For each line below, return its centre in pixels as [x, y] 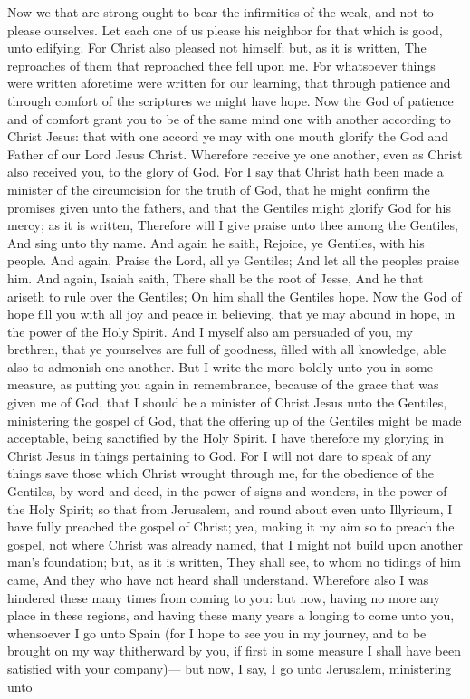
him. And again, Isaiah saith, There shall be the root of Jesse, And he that [216, 278]
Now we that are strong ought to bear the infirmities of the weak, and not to [221, 12]
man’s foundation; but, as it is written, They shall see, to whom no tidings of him [235, 562]
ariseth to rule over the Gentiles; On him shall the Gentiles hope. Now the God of [235, 296]
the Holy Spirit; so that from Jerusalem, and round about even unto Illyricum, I [230, 508]
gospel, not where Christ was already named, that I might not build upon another [235, 544]
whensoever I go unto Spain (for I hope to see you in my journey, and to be [217, 632]
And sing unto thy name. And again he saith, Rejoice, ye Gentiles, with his [216, 242]
